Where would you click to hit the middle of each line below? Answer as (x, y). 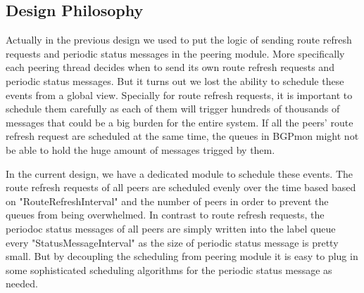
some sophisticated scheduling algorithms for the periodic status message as (169, 269)
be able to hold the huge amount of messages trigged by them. (140, 149)
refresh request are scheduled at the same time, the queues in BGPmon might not (182, 136)
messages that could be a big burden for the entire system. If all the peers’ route (180, 122)
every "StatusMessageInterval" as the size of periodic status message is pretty (172, 242)
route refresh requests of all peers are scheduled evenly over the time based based (181, 187)
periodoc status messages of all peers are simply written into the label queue (171, 228)
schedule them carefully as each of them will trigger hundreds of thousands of (173, 109)
